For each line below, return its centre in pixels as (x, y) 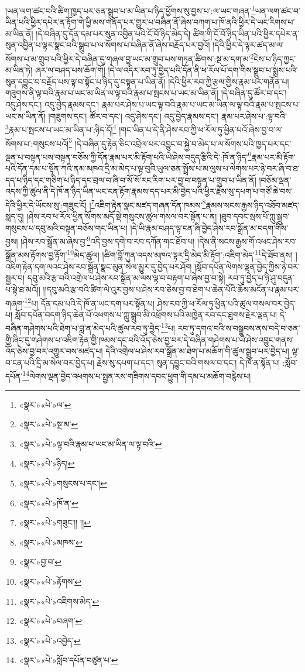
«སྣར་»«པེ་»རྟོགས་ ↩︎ (50, 581)
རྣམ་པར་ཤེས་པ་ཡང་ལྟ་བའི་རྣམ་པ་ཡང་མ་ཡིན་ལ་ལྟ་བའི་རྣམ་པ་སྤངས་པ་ (201, 104)
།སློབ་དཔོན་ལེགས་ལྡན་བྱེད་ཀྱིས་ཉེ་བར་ (247, 266)
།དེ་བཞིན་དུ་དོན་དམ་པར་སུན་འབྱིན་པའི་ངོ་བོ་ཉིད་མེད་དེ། (113, 33)
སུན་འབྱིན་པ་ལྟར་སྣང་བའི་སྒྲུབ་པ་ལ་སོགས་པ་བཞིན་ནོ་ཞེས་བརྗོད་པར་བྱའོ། (108, 45)
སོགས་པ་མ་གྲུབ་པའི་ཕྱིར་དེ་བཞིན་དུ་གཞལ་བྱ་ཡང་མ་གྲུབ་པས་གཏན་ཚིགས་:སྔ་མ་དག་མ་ (128, 58)
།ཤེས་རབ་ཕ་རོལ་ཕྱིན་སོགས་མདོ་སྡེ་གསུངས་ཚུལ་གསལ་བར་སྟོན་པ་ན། (122, 216)
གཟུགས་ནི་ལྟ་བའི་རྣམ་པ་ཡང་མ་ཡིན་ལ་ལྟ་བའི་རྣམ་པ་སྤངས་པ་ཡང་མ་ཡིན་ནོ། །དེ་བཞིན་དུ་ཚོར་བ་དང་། (146, 93)
